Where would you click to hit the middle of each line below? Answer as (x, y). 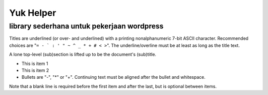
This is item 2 (35, 70)
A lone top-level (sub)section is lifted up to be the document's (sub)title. (83, 55)
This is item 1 (35, 63)
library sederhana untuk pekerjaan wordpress (86, 26)
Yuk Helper (33, 13)
